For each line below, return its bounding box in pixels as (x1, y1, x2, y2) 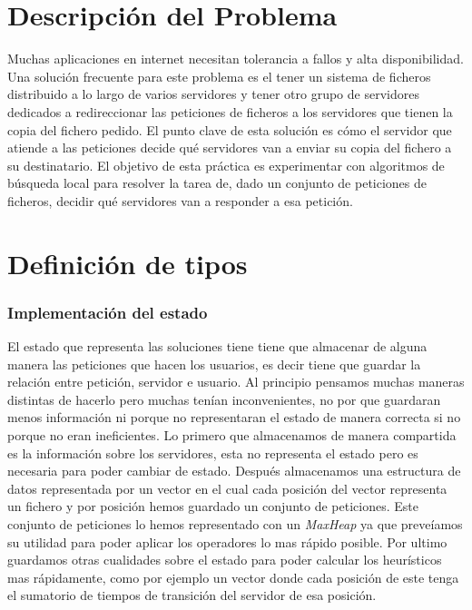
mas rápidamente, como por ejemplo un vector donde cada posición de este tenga (7, 567, 459, 586)
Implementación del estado (7, 300, 208, 323)
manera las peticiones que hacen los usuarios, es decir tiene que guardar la (7, 354, 421, 373)
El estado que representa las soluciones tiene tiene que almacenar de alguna (7, 337, 428, 356)
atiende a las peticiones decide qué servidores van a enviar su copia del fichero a (7, 138, 452, 157)
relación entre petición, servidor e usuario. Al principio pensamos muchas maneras (7, 372, 465, 391)
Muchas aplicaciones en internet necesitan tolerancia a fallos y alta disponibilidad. (7, 49, 464, 68)
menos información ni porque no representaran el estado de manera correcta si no (7, 408, 461, 427)
